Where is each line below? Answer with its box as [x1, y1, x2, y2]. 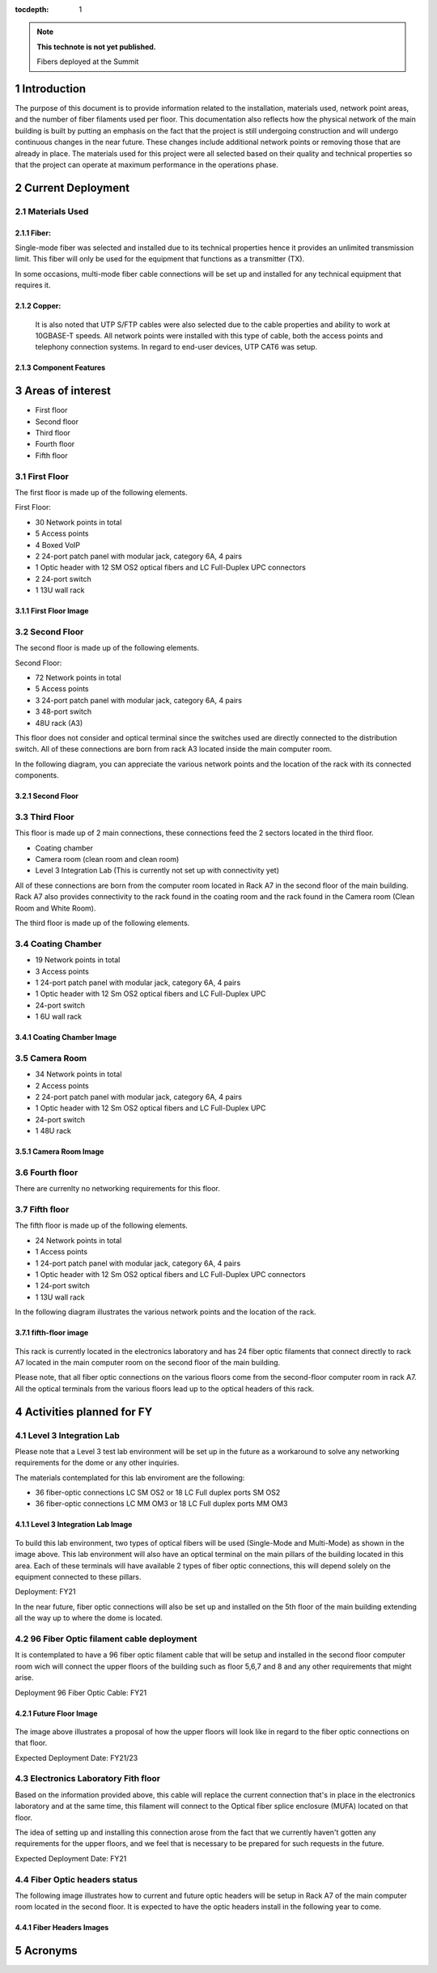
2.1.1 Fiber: [15, 227, 52, 238]
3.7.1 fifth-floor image [15, 1328, 89, 1338]
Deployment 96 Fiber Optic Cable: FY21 [15, 1687, 147, 1697]
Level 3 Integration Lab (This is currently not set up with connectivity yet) [35, 866, 279, 876]
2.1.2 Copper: [15, 301, 62, 311]
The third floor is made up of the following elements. [15, 919, 190, 927]
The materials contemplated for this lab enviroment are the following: [15, 1473, 245, 1483]
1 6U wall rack [35, 1012, 83, 1021]
